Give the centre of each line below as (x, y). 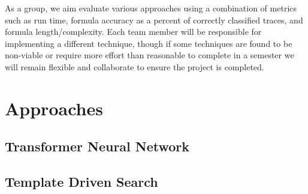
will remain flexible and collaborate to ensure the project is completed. (135, 66)
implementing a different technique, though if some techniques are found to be (149, 43)
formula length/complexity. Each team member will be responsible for (133, 32)
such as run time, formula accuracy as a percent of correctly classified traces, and (154, 20)
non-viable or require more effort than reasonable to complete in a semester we (150, 55)
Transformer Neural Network (97, 146)
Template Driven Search (81, 182)
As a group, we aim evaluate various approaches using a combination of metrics (151, 8)
